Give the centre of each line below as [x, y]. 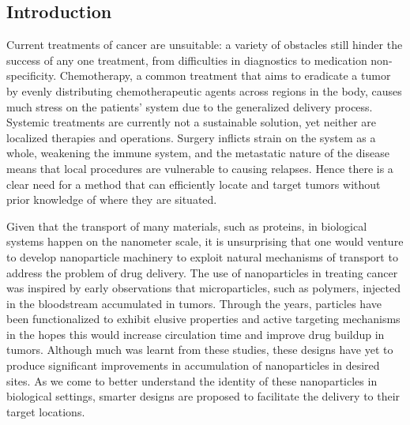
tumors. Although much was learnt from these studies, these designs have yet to [200, 350]
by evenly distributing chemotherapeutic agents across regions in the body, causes [204, 90]
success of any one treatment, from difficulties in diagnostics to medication [187, 60]
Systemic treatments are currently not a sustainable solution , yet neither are [192, 122]
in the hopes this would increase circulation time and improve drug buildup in [196, 334]
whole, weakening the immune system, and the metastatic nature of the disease [198, 153]
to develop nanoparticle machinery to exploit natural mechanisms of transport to [202, 256]
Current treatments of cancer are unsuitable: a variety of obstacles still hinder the [205, 45]
